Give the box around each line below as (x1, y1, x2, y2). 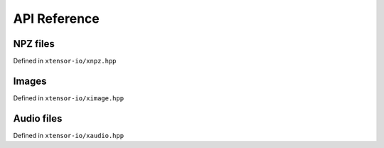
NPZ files (13, 38, 55, 50)
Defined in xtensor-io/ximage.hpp (13, 93, 124, 102)
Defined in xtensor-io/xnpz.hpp (13, 57, 117, 65)
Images (13, 75, 47, 87)
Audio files (13, 112, 63, 125)
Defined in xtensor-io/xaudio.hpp (13, 131, 124, 139)
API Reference (13, 11, 100, 26)
